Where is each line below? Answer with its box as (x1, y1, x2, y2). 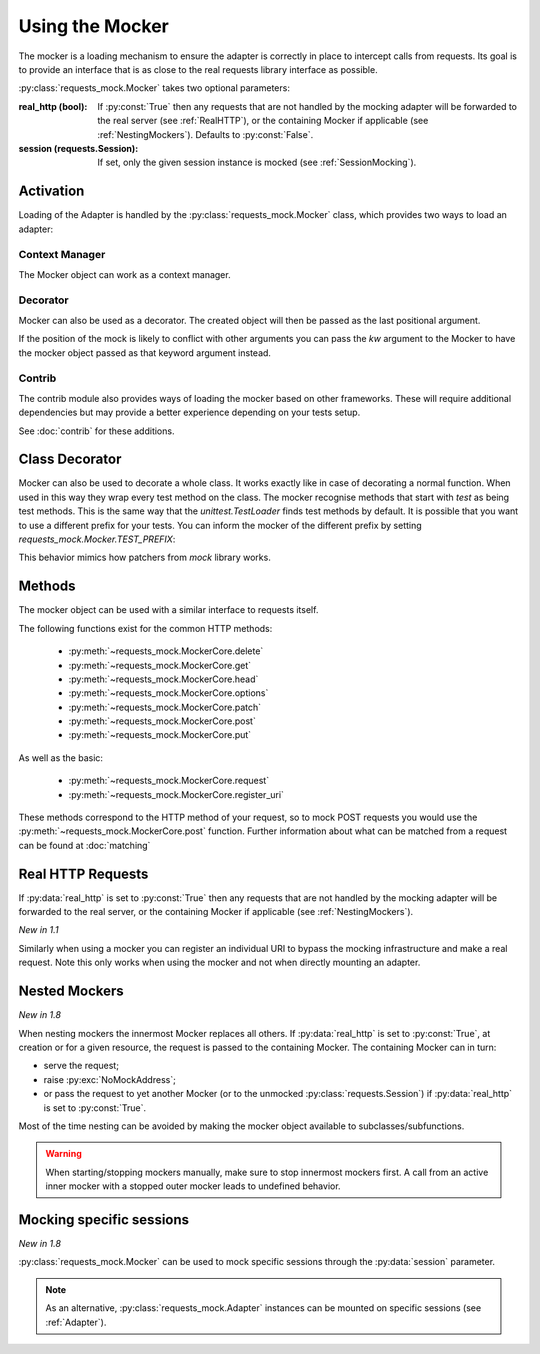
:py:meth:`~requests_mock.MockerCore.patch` (68, 701, 262, 713)
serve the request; (43, 1060, 120, 1072)
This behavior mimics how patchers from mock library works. (18, 551, 272, 564)
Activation (18, 183, 85, 200)
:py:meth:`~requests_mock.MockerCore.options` (68, 687, 269, 699)
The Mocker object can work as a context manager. (18, 268, 231, 280)
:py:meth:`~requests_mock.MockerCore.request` (68, 775, 270, 787)
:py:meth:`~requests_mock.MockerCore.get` (68, 659, 252, 671)
